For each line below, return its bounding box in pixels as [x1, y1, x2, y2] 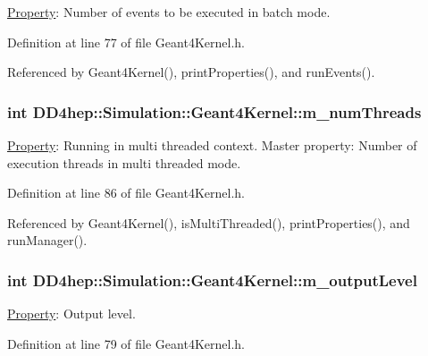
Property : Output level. [7, 304, 136, 323]
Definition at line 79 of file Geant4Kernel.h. [7, 334, 245, 352]
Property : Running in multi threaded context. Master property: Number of [7, 136, 417, 154]
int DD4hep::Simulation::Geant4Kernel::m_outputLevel [7, 268, 417, 291]
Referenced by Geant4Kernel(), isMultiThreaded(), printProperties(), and [7, 213, 410, 232]
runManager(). [7, 231, 88, 250]
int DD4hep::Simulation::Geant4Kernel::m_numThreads [7, 100, 422, 123]
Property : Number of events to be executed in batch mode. [7, 3, 331, 21]
